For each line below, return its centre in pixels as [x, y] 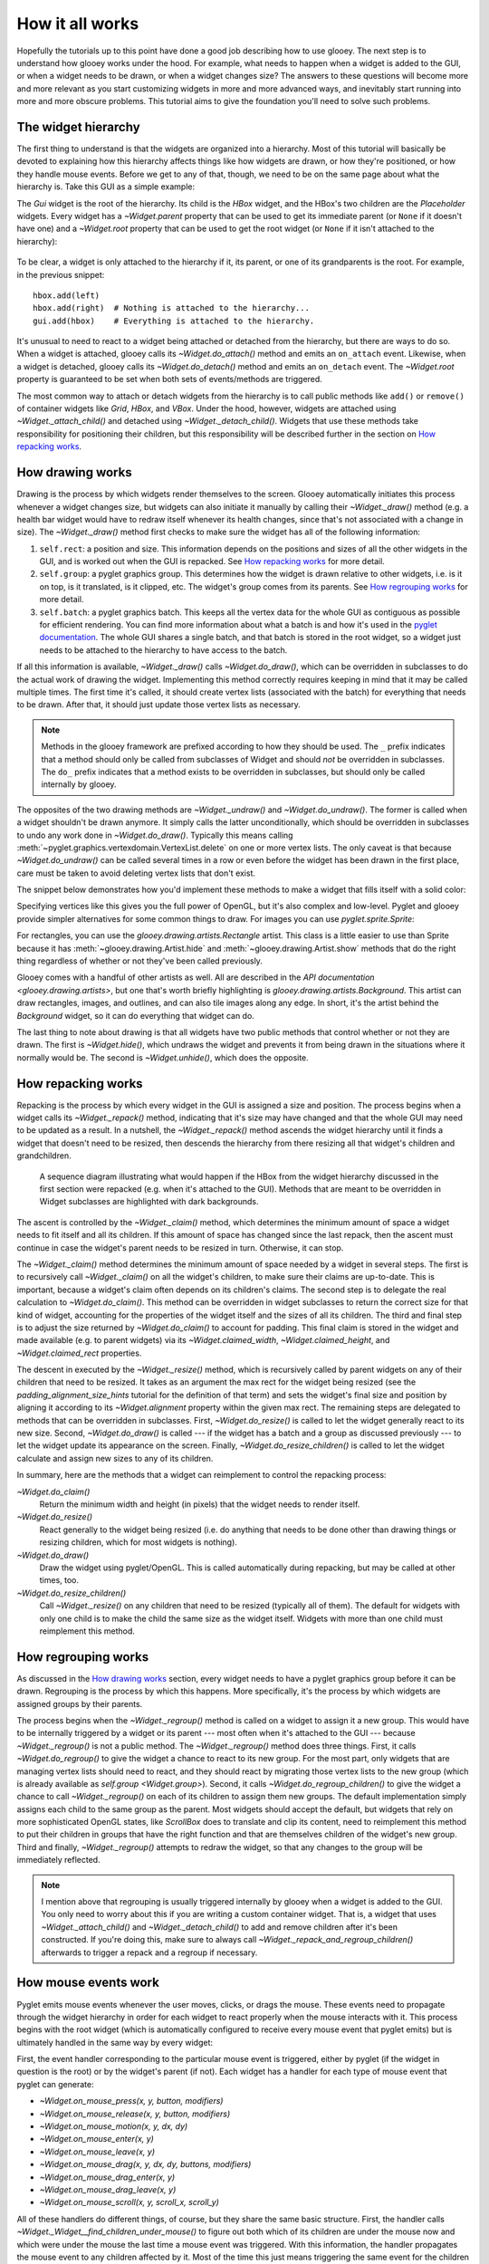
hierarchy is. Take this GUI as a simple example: [105, 187]
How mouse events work [88, 1983]
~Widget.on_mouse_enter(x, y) [96, 2139]
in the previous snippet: [61, 274]
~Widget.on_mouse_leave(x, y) [97, 2152]
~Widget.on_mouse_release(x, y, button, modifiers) [135, 2114]
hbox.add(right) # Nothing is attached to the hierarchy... [171, 308]
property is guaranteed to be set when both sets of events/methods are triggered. [170, 379]
